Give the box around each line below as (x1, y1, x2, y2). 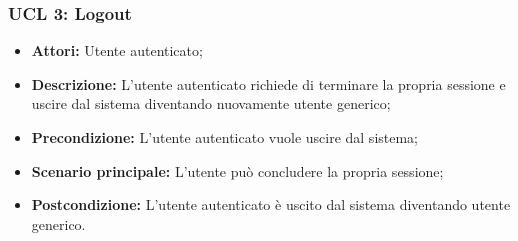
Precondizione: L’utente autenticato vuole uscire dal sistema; (31, 127, 419, 147)
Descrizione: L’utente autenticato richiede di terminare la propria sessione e (31, 73, 506, 94)
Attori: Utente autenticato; (31, 40, 203, 61)
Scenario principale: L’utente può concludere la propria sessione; (31, 160, 444, 181)
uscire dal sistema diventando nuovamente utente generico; (31, 93, 391, 114)
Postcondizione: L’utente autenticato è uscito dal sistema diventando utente (31, 194, 511, 215)
